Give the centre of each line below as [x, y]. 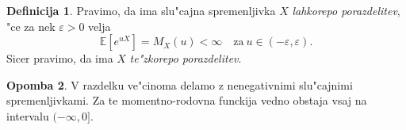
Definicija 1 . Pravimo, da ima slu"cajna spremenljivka [141, 10]
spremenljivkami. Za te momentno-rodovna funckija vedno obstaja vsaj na [187, 100]
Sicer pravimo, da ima [60, 58]
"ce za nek [31, 26]
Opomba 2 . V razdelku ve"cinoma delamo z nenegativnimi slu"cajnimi [180, 84]
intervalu [28, 115]
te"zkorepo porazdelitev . [186, 58]
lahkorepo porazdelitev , [346, 10]
